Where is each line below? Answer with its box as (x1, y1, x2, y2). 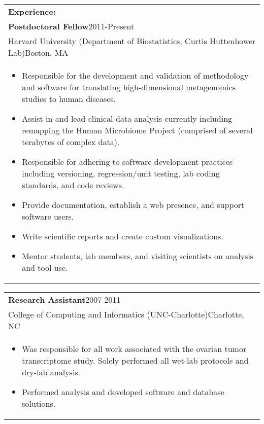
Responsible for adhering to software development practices (22, 156, 233, 167)
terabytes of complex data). (22, 136, 120, 148)
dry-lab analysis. (22, 366, 81, 378)
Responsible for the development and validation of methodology (22, 69, 249, 81)
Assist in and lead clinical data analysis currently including (22, 113, 233, 124)
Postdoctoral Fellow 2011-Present (8, 20, 135, 32)
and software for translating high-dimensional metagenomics (22, 81, 236, 93)
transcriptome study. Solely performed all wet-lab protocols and (22, 355, 249, 366)
